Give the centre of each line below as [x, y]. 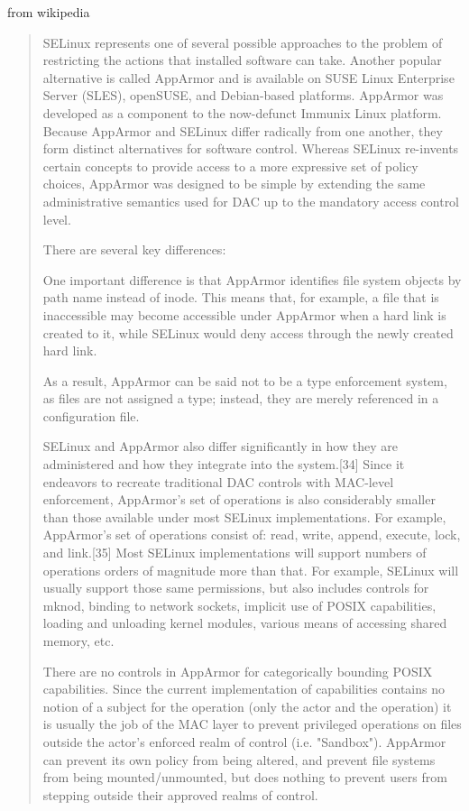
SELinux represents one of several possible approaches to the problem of [243, 42]
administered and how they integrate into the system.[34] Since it [224, 464]
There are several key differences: [134, 249]
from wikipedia [49, 12]
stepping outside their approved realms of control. [180, 794]
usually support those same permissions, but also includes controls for [236, 588]
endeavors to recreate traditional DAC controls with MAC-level [218, 481]
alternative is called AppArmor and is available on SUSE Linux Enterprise [248, 77]
